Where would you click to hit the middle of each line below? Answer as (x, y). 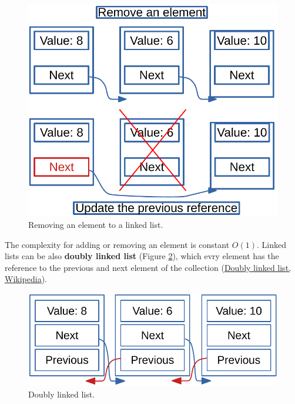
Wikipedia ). (26, 279)
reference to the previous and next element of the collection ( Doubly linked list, (148, 267)
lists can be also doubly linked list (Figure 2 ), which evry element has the (142, 256)
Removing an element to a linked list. (96, 224)
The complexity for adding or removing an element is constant (117, 244)
